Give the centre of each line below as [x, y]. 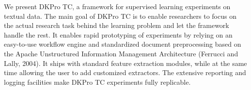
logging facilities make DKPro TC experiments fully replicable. [97, 82]
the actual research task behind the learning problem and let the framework [117, 25]
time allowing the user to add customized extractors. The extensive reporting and [125, 72]
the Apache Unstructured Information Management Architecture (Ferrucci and [121, 53]
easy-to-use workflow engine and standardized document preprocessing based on [123, 44]
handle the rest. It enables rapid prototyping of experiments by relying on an [118, 34]
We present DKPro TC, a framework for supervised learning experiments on [117, 6]
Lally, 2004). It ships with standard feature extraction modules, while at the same [125, 63]
